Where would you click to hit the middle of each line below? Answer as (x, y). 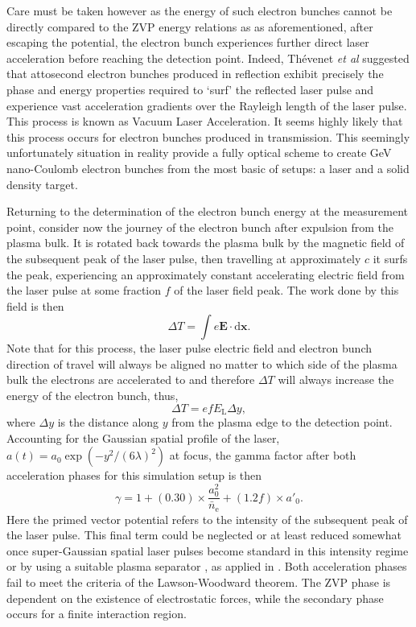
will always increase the (336, 379)
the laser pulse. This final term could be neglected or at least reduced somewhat (204, 535)
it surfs (390, 258)
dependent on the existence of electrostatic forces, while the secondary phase (195, 598)
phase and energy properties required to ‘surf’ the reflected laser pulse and (190, 89)
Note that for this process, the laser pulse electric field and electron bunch (189, 348)
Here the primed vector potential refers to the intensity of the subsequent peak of (207, 519)
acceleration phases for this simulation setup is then (134, 475)
